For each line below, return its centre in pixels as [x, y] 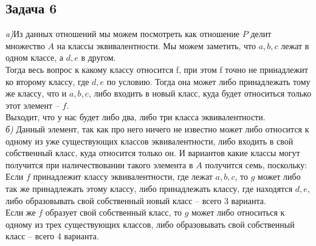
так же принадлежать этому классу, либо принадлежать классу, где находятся [149, 188]
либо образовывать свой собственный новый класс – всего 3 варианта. [136, 200]
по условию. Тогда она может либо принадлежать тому [208, 81]
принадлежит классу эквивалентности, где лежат [123, 176]
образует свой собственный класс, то [113, 212]
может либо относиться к [238, 212]
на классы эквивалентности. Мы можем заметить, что [156, 45]
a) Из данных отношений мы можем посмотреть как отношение [123, 34]
